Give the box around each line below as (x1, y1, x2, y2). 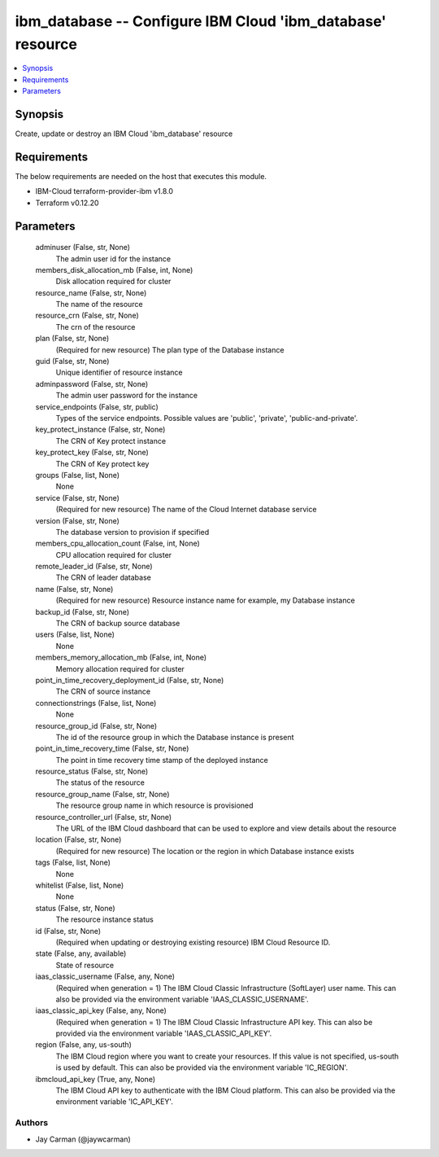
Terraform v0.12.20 (35, 198, 99, 208)
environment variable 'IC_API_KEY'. (55, 1097, 174, 1107)
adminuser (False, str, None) (35, 243, 130, 252)
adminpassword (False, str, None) (35, 379, 149, 388)
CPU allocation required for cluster (55, 550, 172, 559)
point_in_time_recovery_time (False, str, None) (35, 743, 189, 753)
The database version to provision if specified (55, 527, 210, 537)
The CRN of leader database (55, 572, 152, 582)
